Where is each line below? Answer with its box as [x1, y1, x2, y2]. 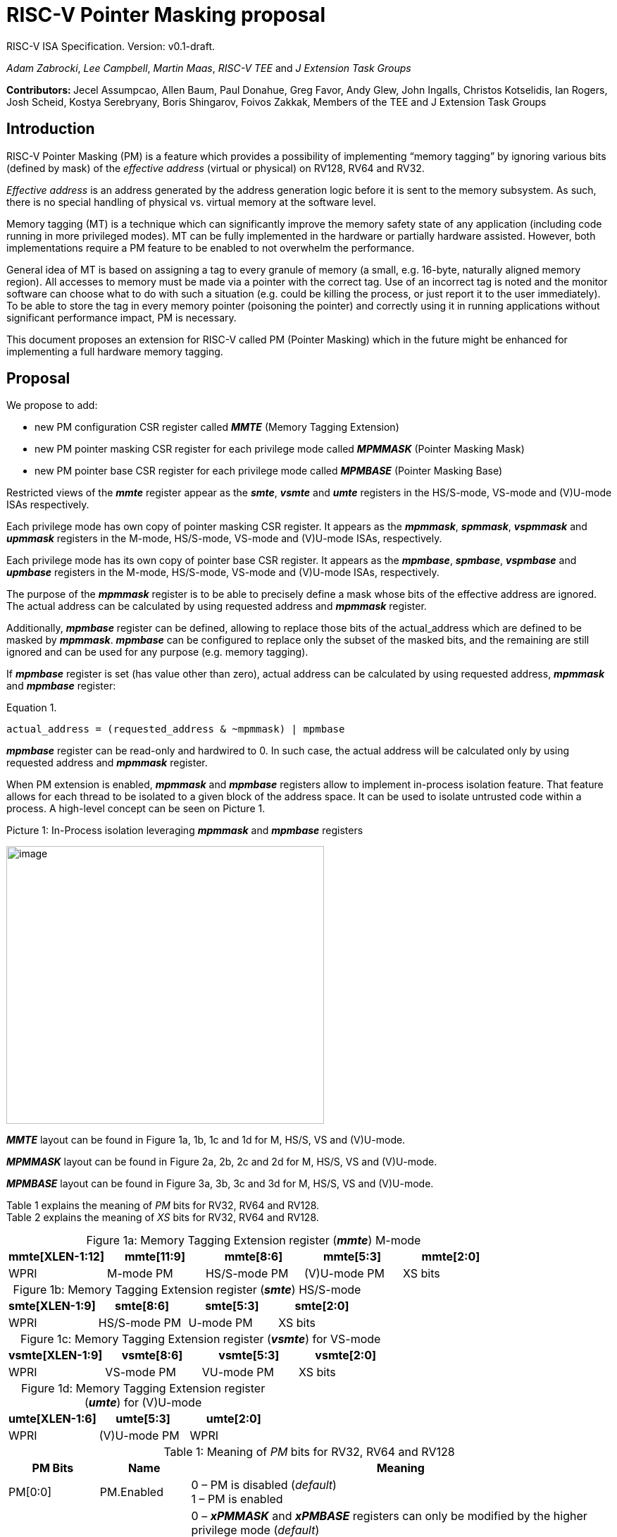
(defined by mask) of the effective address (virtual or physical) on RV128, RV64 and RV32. [6, 161, 425, 174]
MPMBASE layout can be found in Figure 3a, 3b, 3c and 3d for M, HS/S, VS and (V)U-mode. [6, 1177, 434, 1190]
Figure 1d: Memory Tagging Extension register [21, 1381, 266, 1396]
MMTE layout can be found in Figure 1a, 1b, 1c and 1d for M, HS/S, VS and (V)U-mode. [6, 1134, 406, 1146]
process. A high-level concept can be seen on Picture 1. [6, 802, 266, 815]
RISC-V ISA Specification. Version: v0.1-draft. [6, 39, 216, 52]
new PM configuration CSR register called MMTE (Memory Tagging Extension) [35, 421, 399, 434]
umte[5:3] [116, 1412, 170, 1426]
